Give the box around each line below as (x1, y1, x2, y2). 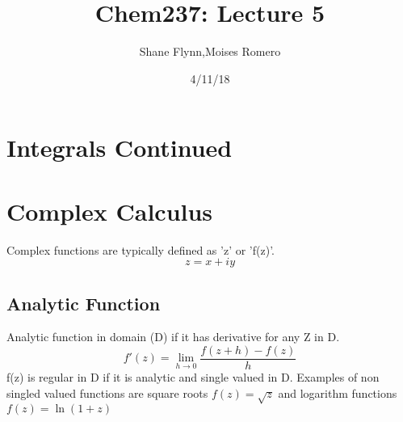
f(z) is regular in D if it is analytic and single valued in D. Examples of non (6, 369, 380, 386)
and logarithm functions (278, 384, 397, 401)
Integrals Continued (6, 131, 233, 164)
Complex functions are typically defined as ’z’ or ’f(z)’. (6, 241, 275, 258)
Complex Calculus (6, 194, 213, 227)
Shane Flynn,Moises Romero (139, 43, 281, 60)
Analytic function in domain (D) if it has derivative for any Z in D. (6, 328, 340, 345)
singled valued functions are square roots (6, 384, 208, 401)
